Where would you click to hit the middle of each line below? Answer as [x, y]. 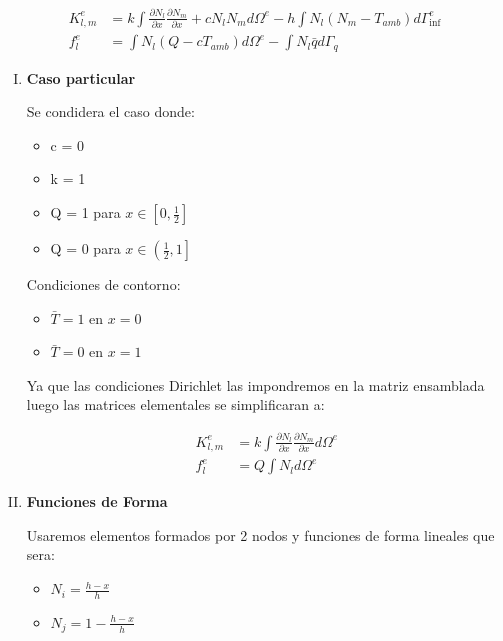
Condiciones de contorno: [103, 284]
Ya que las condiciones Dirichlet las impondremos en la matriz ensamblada [255, 384]
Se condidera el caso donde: [110, 111]
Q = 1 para [85, 212]
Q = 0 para [85, 248]
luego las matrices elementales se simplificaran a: [175, 404]
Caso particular [81, 77]
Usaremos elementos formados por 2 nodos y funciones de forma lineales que [260, 534]
